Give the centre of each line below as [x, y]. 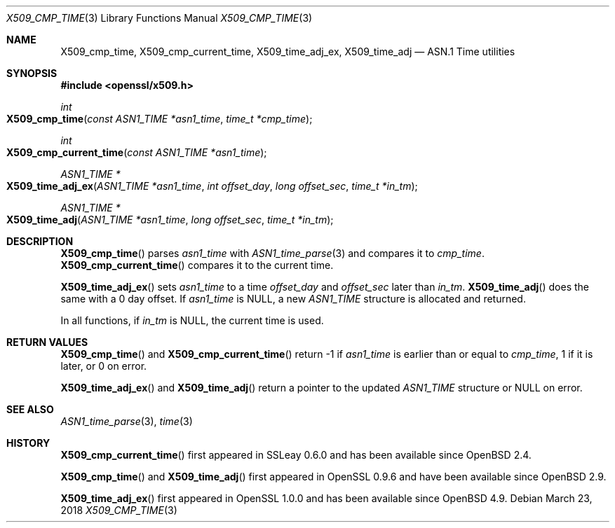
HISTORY [28, 443]
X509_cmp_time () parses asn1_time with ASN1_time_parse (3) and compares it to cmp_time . [272, 253]
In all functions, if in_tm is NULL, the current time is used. [192, 320]
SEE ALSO [30, 409]
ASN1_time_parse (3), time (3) [127, 421]
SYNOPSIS [32, 73]
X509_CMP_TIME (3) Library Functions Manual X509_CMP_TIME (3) [160, 18]
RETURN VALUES [47, 342]
